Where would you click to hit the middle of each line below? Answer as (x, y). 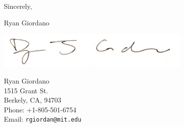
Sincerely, (18, 6)
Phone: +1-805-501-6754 (40, 109)
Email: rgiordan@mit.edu (43, 119)
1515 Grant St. (26, 90)
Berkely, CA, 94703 (33, 100)
